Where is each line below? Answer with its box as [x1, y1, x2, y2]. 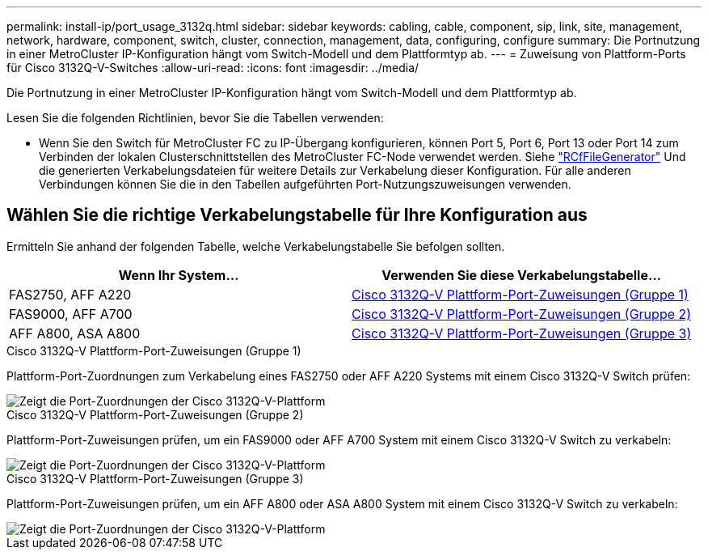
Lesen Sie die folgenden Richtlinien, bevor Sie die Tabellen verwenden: [6, 111, 384, 125]
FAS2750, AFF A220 [9, 286, 132, 303]
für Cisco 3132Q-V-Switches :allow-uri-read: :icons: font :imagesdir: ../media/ [6, 61, 419, 74]
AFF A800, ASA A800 [9, 325, 141, 342]
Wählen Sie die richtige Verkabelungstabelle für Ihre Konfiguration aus [6, 205, 588, 226]
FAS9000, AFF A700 [9, 305, 133, 322]
